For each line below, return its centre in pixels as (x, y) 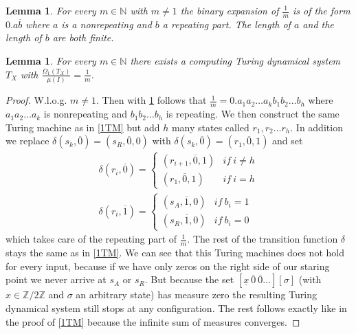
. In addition (316, 127)
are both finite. (83, 37)
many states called (210, 127)
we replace (27, 141)
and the (318, 24)
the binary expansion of (230, 10)
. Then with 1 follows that (152, 100)
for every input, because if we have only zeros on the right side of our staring (168, 266)
